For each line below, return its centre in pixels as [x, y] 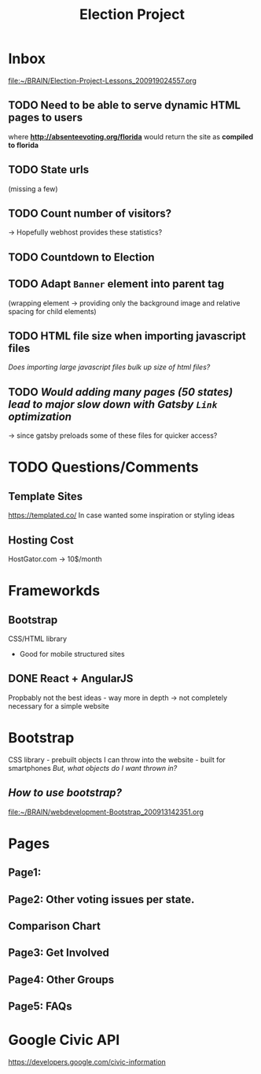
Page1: [25, 873]
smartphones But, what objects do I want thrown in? [93, 768]
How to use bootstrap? [65, 793]
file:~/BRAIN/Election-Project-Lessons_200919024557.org [102, 80]
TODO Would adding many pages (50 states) [121, 392]
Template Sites [46, 496]
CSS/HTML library [38, 639]
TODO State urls [48, 170]
